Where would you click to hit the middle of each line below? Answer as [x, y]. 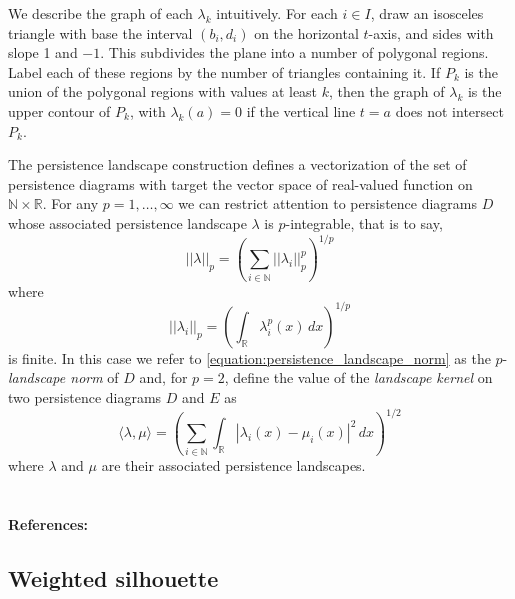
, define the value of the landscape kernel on [358, 377]
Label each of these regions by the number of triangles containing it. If [224, 71]
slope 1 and [43, 52]
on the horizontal [306, 32]
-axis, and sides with [431, 32]
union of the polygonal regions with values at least [163, 91]
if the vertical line [301, 110]
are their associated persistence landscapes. [233, 464]
